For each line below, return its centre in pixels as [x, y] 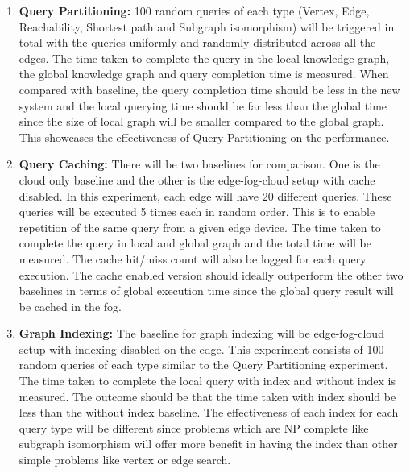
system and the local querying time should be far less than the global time [203, 105]
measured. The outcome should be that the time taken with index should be [207, 396]
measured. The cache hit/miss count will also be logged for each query [193, 258]
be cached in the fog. [70, 306]
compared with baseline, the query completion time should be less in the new [209, 89]
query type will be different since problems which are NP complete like [194, 427]
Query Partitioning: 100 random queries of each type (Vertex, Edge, [194, 10]
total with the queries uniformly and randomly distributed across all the [197, 42]
